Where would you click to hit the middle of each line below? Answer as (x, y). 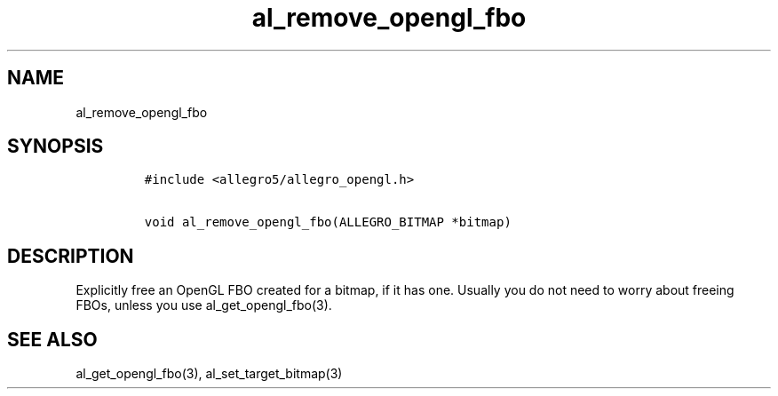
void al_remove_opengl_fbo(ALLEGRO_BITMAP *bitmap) (328, 222)
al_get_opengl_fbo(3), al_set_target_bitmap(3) (209, 374)
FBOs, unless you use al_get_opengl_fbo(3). (204, 305)
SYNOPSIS (56, 147)
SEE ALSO (52, 339)
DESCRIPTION (71, 256)
